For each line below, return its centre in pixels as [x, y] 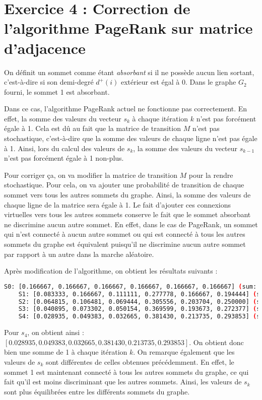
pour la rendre [211, 175]
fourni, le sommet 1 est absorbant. [57, 91]
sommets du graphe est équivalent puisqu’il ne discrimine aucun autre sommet [125, 244]
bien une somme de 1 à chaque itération [66, 352]
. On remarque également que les [184, 352]
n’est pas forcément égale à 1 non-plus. [64, 158]
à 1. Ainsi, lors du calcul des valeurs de [64, 148]
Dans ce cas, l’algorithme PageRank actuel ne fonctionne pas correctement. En [126, 109]
